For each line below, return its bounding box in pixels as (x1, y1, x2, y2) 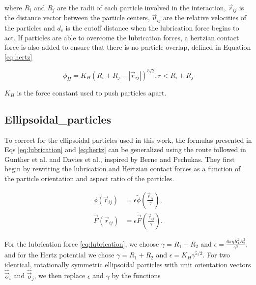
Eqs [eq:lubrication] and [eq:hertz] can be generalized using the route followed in (4, 144, 246, 155)
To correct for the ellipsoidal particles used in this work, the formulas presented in (4, 134, 252, 145)
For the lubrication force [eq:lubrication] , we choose (4, 238, 159, 249)
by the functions (112, 270, 161, 281)
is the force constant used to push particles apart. (17, 87, 167, 97)
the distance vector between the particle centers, (4, 12, 150, 23)
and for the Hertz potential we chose (4, 250, 114, 260)
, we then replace (34, 270, 85, 281)
